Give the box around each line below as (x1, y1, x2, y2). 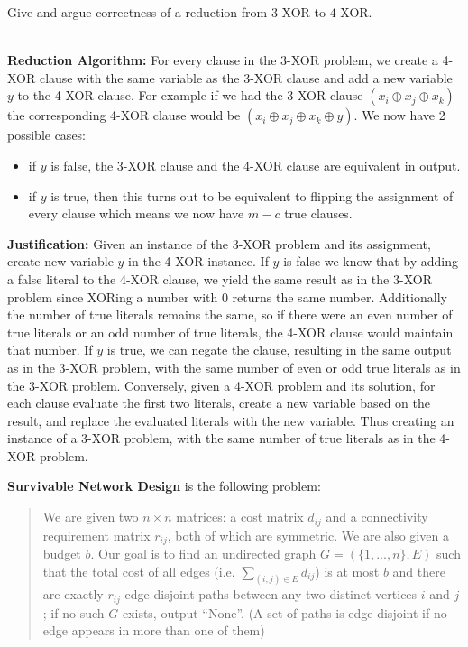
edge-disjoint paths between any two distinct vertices (124, 585, 418, 604)
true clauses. (284, 204, 353, 223)
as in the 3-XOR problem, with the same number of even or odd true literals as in (7, 357, 461, 376)
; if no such (42, 603, 105, 622)
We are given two (42, 507, 139, 526)
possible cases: (7, 125, 87, 144)
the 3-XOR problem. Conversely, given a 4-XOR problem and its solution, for (7, 375, 436, 394)
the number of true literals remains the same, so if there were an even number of (7, 305, 453, 324)
